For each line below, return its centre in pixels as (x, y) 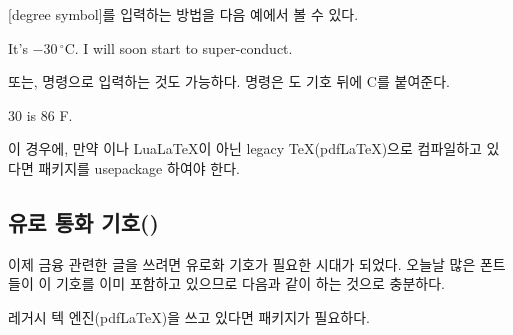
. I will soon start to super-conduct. (183, 47)
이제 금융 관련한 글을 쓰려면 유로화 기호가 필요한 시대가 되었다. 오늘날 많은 (242, 263)
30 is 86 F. (40, 114)
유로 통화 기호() (83, 221)
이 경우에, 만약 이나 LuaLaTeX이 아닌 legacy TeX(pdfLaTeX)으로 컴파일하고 (245, 148)
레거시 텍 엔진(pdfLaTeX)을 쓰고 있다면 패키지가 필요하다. (189, 316)
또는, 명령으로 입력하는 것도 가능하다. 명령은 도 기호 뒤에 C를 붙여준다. (229, 81)
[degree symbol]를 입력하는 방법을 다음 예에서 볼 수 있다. (183, 14)
